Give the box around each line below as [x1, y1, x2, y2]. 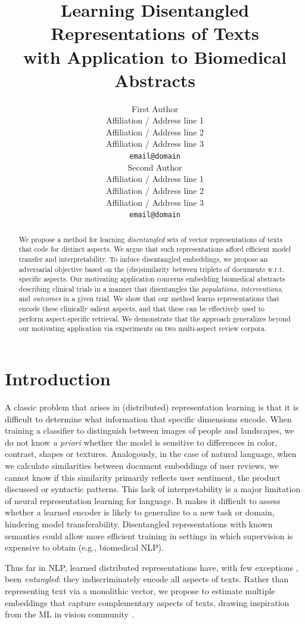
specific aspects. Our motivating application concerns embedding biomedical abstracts [18, 274, 285, 284]
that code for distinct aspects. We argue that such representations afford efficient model [18, 244, 291, 254]
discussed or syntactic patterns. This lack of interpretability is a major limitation [5, 483, 301, 495]
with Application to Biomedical [23, 44, 287, 69]
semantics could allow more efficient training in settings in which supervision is [5, 529, 293, 542]
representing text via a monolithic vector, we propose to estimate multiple [5, 584, 275, 597]
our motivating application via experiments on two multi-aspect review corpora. [18, 323, 267, 333]
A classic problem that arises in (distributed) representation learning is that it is [5, 401, 299, 413]
